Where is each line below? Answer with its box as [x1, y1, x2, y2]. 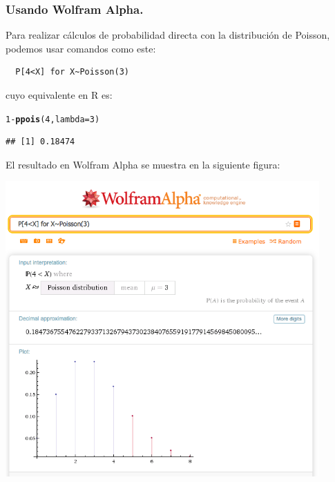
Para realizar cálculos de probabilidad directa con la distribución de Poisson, [6, 28, 330, 42]
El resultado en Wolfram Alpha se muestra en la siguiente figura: [6, 157, 280, 171]
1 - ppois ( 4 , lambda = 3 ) [6, 114, 100, 124]
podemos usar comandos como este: [6, 41, 156, 55]
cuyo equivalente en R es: [6, 88, 113, 102]
